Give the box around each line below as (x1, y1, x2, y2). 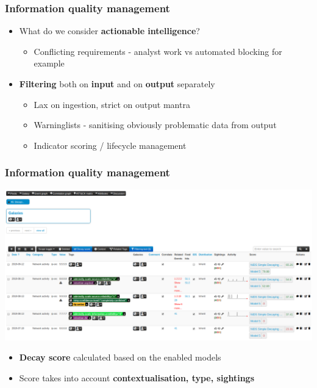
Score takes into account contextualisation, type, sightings (19, 371, 255, 384)
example (34, 57, 65, 70)
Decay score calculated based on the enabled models (19, 351, 221, 364)
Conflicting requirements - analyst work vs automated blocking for (34, 45, 282, 57)
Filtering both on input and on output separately (19, 77, 215, 90)
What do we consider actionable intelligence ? (19, 24, 200, 37)
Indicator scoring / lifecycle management (34, 138, 187, 151)
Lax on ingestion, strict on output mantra (34, 98, 190, 110)
